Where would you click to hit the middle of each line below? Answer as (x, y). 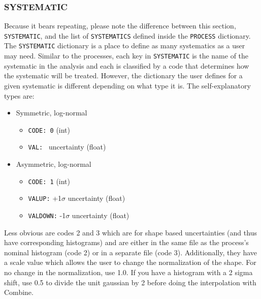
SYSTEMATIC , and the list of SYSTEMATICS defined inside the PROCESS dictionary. (127, 35)
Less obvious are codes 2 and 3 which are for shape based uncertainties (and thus (130, 232)
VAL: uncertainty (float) (67, 147)
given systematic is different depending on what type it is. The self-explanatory (127, 85)
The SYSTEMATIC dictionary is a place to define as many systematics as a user (125, 46)
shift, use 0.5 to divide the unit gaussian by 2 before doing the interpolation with (130, 282)
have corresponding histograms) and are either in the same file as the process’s (126, 242)
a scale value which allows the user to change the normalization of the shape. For (130, 262)
